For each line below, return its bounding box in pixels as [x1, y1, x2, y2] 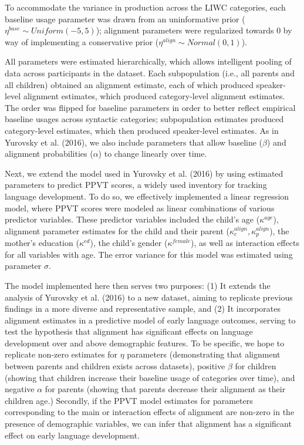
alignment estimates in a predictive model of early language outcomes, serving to [5, 313, 296, 326]
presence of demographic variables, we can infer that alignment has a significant [5, 417, 292, 430]
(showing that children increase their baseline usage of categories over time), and [5, 371, 295, 383]
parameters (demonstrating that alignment [127, 348, 281, 360]
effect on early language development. [5, 429, 140, 441]
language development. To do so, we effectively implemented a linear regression [5, 190, 289, 202]
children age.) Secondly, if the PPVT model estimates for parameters [5, 394, 253, 406]
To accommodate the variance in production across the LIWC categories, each [5, 1, 286, 13]
